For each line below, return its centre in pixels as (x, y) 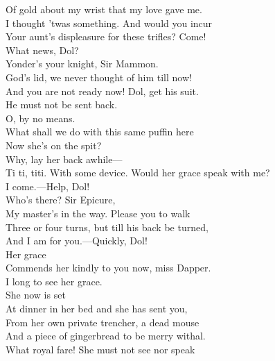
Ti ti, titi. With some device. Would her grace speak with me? (138, 173)
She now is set (36, 295)
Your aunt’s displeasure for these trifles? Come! (106, 36)
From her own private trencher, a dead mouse (103, 322)
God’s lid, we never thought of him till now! (99, 77)
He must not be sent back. (62, 104)
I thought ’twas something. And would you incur (109, 23)
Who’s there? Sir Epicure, (61, 200)
